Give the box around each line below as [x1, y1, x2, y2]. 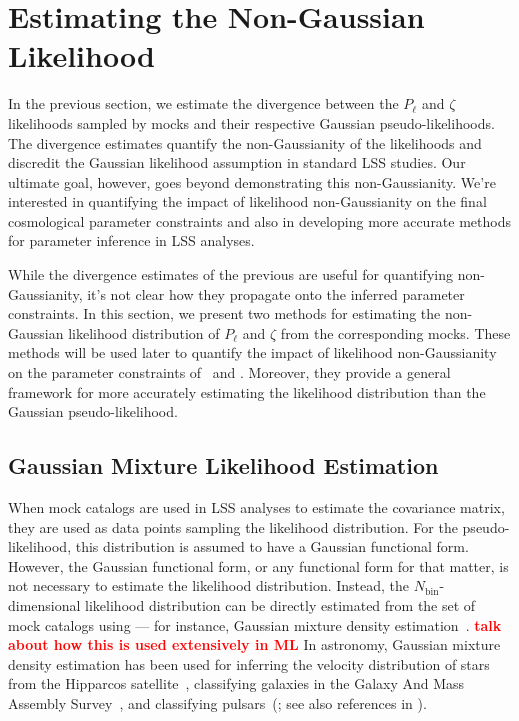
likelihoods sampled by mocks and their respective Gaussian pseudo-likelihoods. [8, 112, 495, 133]
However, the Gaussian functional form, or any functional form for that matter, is [8, 555, 509, 576]
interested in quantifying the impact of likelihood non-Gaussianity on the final [8, 191, 487, 212]
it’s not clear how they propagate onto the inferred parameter [87, 283, 465, 304]
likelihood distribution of [68, 322, 220, 343]
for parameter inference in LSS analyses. [8, 230, 255, 251]
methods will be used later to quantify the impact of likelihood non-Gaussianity [8, 342, 497, 363]
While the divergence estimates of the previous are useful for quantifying [8, 264, 453, 285]
